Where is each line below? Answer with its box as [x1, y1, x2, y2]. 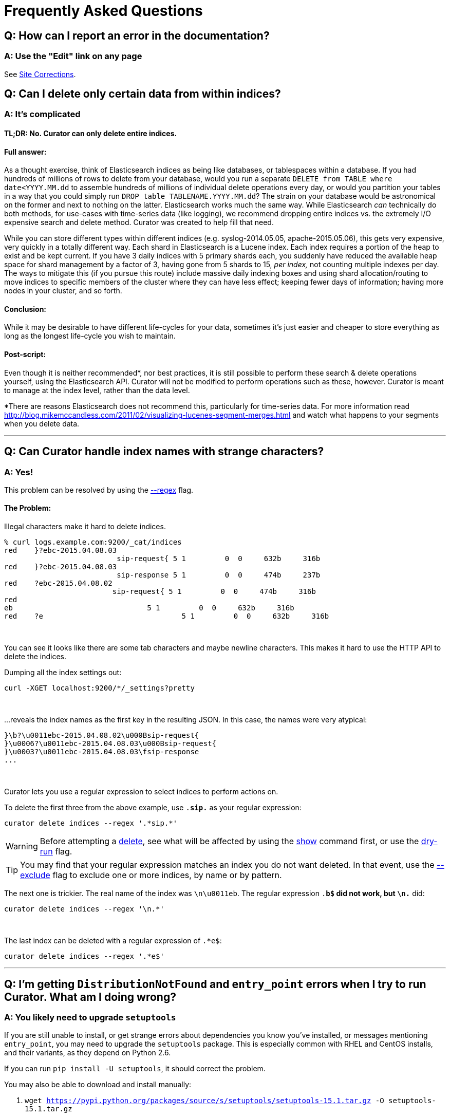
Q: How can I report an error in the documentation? [4, 29, 270, 42]
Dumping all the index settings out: [4, 668, 122, 677]
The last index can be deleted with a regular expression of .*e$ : [4, 936, 222, 945]
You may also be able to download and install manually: [4, 1080, 192, 1089]
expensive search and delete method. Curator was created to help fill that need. [4, 218, 274, 227]
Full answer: [4, 147, 47, 156]
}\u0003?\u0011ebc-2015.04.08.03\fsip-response [4, 748, 199, 756]
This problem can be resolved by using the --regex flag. [4, 485, 194, 494]
